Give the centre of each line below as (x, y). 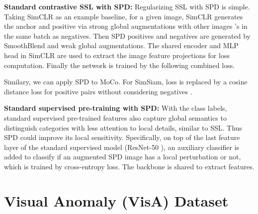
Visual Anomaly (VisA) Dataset (116, 200)
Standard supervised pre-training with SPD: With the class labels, (116, 108)
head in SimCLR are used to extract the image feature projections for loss (117, 55)
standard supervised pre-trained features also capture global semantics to (115, 117)
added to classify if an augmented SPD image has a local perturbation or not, (123, 157)
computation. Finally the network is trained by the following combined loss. (120, 65)
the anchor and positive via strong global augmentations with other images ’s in (126, 26)
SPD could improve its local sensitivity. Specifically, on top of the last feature (122, 137)
